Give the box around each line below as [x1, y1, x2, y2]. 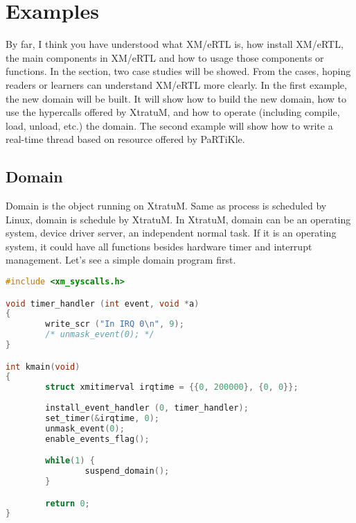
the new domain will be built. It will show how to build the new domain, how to [6, 91, 347, 105]
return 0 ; [45, 498, 90, 508]
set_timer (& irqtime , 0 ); [45, 413, 159, 423]
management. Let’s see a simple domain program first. [6, 252, 236, 267]
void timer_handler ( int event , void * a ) [6, 298, 199, 309]
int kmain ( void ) [6, 361, 80, 372]
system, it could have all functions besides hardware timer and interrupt [6, 239, 312, 253]
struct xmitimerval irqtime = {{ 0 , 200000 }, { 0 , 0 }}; [45, 382, 299, 393]
